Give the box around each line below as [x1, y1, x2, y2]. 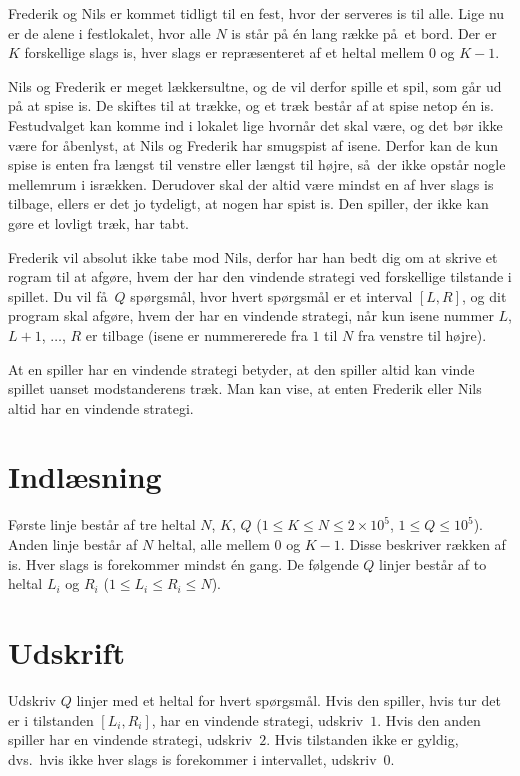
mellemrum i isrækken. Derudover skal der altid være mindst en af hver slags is [8, 173, 494, 194]
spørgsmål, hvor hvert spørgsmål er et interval [130, 285, 413, 306]
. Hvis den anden [377, 709, 481, 730]
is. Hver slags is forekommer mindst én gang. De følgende [8, 553, 359, 574]
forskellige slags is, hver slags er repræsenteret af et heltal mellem [24, 42, 425, 63]
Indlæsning [8, 456, 162, 497]
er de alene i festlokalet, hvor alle [8, 22, 211, 43]
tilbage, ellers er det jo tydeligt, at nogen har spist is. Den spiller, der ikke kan [8, 193, 489, 214]
